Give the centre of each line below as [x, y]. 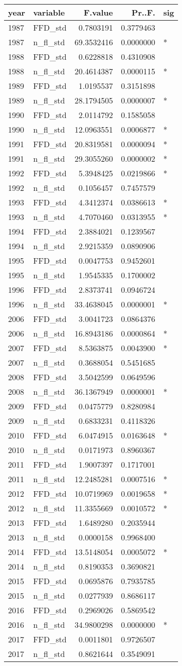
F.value [99, 12]
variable [49, 12]
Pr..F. [143, 12]
